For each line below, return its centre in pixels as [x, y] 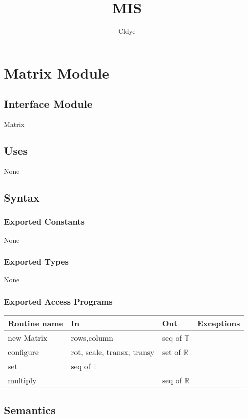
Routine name [36, 323]
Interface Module [48, 104]
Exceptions [218, 323]
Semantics [30, 409]
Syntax [22, 197]
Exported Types [36, 261]
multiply [22, 380]
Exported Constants [44, 221]
